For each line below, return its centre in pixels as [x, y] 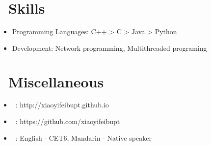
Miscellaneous [56, 81]
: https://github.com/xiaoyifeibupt [68, 121]
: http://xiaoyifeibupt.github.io [62, 105]
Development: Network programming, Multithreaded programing [109, 48]
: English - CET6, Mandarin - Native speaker [83, 137]
